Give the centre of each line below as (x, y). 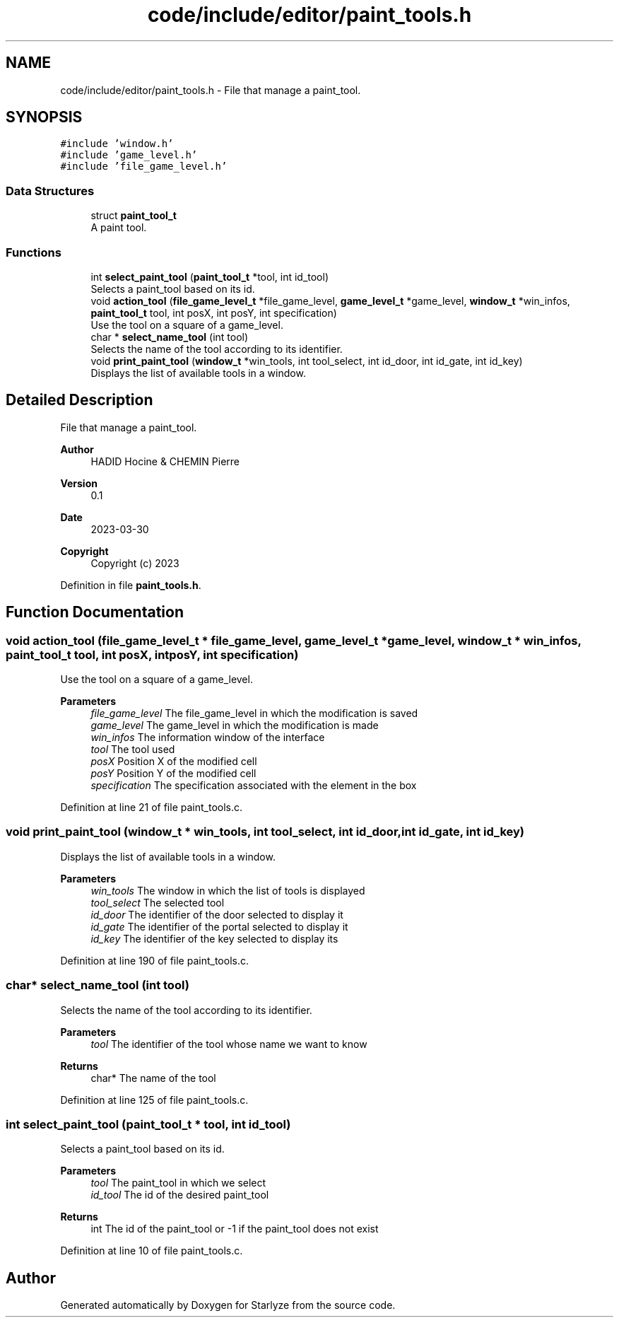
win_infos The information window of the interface (208, 737)
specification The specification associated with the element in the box (254, 785)
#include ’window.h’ (117, 144)
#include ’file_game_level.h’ (144, 167)
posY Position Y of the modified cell (173, 773)
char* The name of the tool (153, 1078)
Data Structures (50, 191)
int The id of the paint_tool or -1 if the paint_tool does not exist (235, 1229)
